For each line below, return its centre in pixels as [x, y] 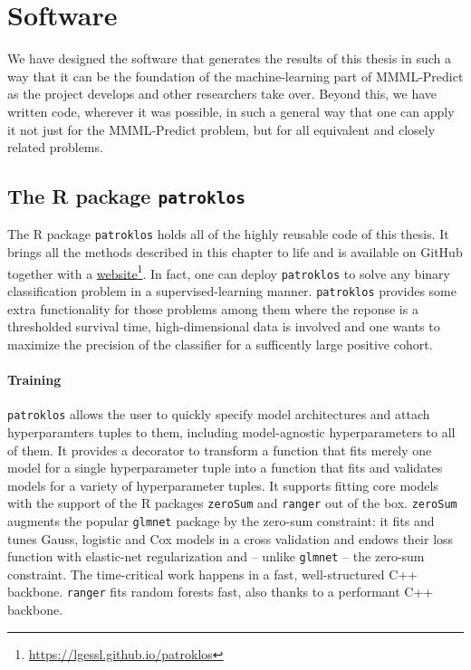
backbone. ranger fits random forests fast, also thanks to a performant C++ [221, 592]
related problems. [55, 147]
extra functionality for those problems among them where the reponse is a [213, 308]
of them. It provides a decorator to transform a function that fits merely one [220, 450]
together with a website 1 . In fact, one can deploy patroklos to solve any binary [229, 272]
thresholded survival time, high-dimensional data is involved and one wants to [224, 326]
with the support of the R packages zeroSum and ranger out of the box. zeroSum [232, 503]
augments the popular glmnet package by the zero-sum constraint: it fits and [221, 520]
